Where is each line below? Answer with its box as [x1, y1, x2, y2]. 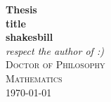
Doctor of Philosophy [6, 57, 105, 72]
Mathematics [6, 70, 63, 85]
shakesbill [6, 30, 53, 44]
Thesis [6, 2, 37, 16]
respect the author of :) [6, 43, 104, 58]
